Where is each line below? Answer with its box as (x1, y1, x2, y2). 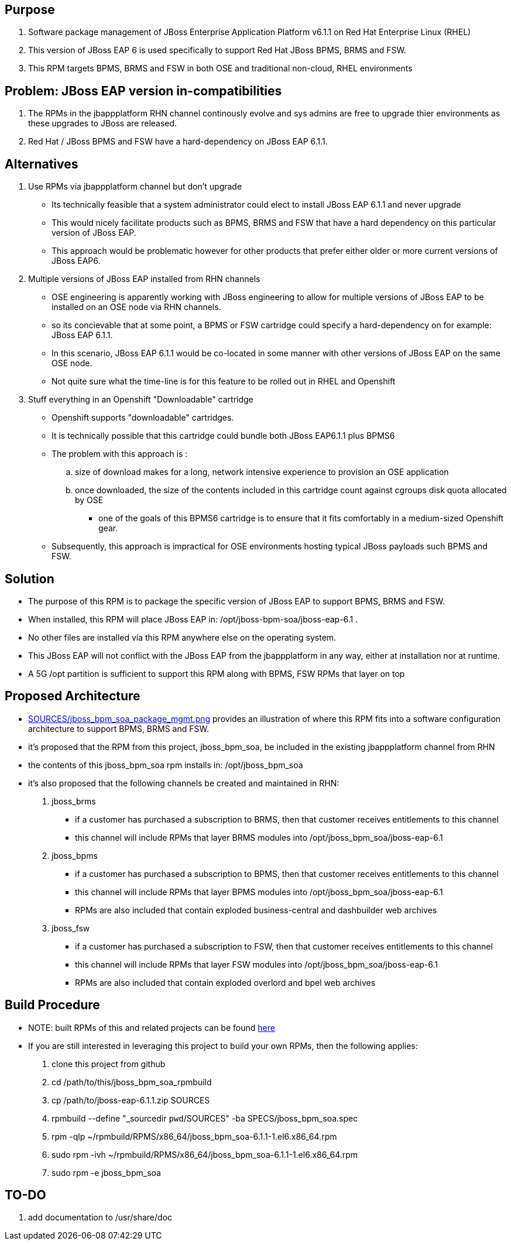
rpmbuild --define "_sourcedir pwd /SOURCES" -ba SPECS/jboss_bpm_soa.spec (52, 1113, 358, 1123)
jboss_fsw (52, 923, 90, 933)
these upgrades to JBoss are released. (28, 118, 177, 129)
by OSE (75, 495, 104, 505)
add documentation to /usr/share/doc (28, 1212, 173, 1223)
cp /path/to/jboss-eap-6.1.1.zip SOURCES (52, 1095, 210, 1105)
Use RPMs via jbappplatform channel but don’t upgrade (28, 181, 242, 192)
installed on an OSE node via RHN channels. (52, 302, 221, 312)
